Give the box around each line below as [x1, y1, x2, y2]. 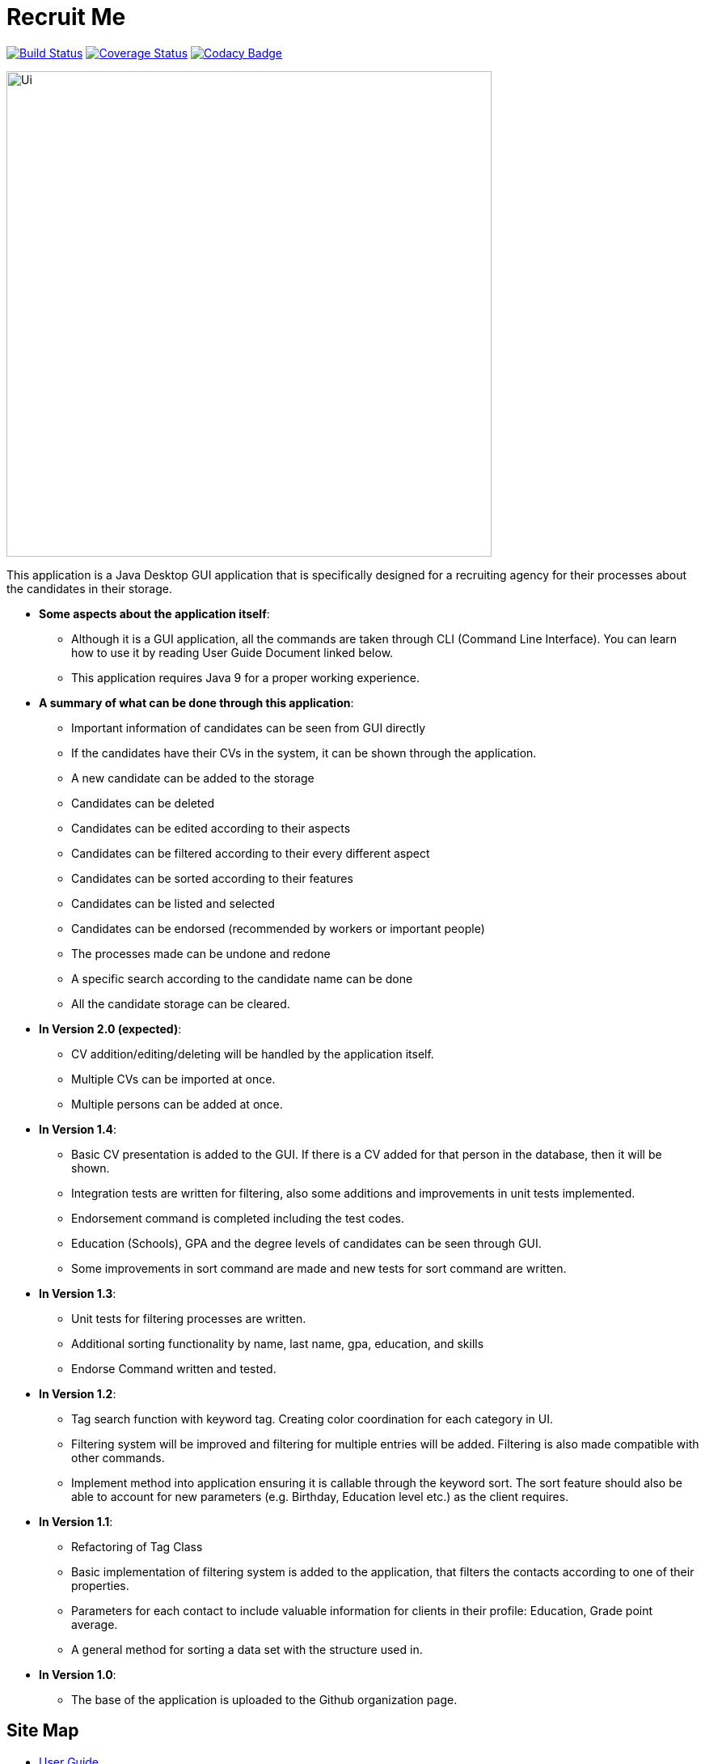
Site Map [6, 1720, 79, 1741]
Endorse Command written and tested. [71, 1361, 277, 1376]
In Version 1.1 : [39, 1514, 113, 1529]
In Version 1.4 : [39, 1122, 117, 1136]
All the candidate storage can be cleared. [71, 996, 290, 1011]
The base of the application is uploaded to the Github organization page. [71, 1692, 458, 1707]
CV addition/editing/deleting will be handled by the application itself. [71, 1046, 434, 1061]
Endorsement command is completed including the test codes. [71, 1211, 404, 1225]
